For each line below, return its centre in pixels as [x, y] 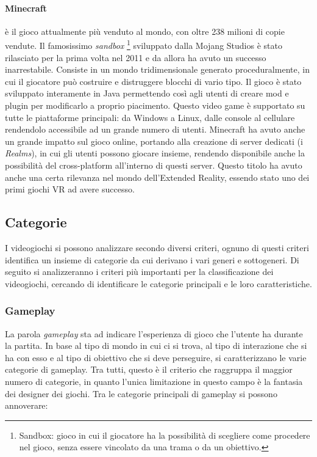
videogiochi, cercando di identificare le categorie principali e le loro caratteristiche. [158, 283]
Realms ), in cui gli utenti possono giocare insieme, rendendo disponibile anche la [155, 153]
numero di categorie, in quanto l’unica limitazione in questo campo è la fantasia [154, 381]
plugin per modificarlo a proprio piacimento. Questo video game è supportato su [155, 105]
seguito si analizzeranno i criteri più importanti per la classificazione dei [139, 272]
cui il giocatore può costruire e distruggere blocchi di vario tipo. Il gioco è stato [153, 81]
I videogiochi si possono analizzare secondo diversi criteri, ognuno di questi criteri [157, 247]
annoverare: [27, 405]
